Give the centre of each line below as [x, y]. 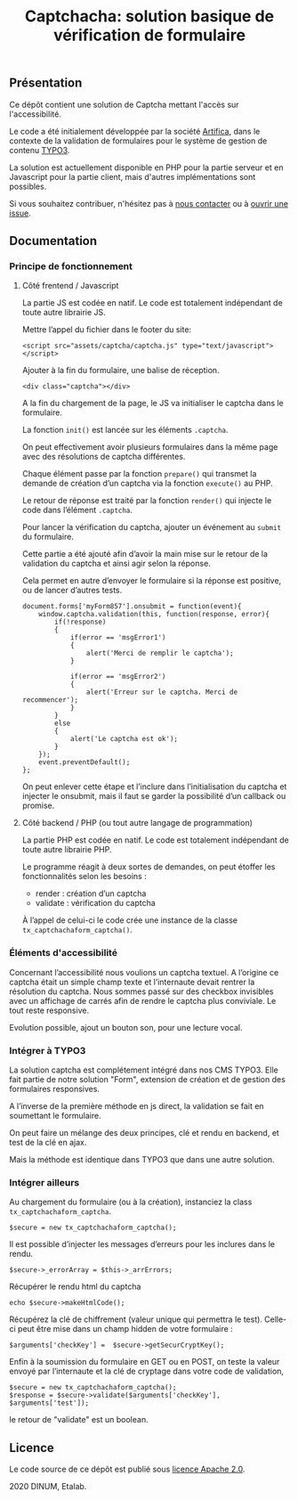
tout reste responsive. [49, 1010]
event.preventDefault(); [85, 762]
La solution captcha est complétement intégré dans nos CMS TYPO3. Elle [144, 1070]
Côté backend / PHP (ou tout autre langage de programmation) [137, 823]
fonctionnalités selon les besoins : [84, 876]
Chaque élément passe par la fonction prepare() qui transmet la [139, 474]
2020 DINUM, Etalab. [48, 1486]
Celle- [275, 1319]
